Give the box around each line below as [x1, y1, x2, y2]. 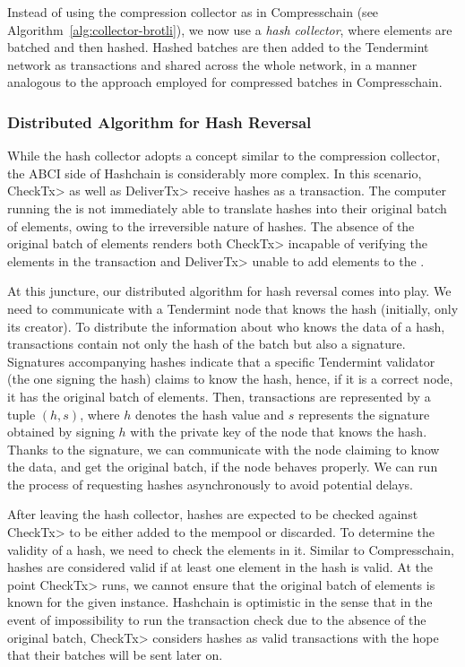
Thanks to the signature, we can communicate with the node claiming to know [7, 439, 440, 458]
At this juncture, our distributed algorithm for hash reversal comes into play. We [7, 282, 452, 300]
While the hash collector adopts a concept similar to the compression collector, [7, 146, 441, 165]
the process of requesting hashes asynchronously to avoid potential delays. [7, 474, 414, 493]
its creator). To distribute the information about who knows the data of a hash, [7, 316, 445, 335]
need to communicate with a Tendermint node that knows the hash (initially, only [7, 299, 459, 317]
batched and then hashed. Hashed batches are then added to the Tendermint [7, 38, 429, 56]
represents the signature [298, 404, 430, 423]
